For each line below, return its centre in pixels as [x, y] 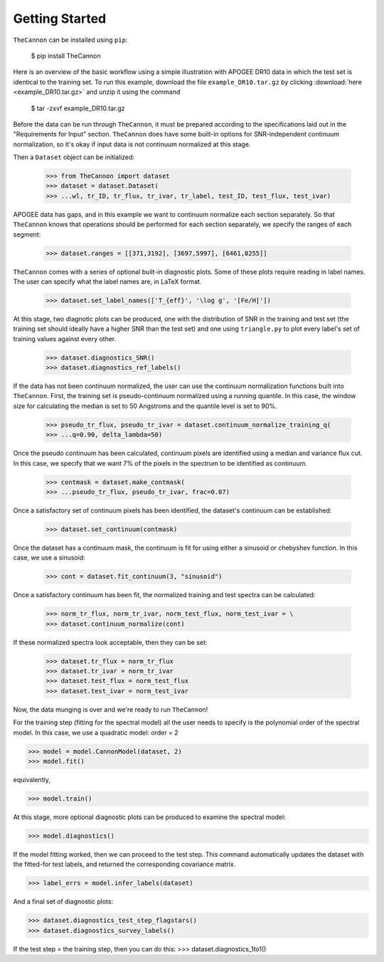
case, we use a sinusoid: [49, 557]
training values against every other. [65, 338]
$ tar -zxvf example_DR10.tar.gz [78, 108]
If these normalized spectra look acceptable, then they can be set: [110, 642]
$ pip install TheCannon [66, 55]
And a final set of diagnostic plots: [63, 902]
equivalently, [32, 779]
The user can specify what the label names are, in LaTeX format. [107, 282]
